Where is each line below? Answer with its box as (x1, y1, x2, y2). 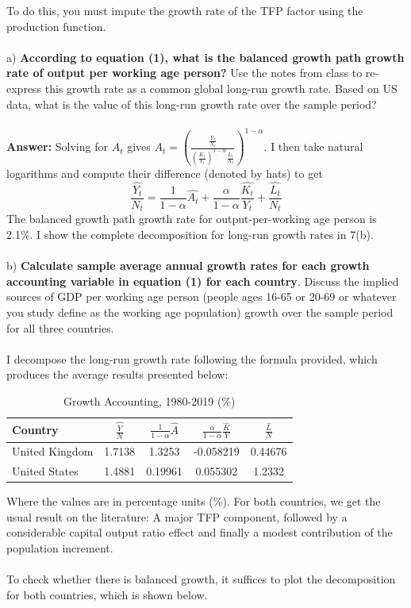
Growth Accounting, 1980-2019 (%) (63, 392, 236, 409)
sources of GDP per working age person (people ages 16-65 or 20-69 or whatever (6, 288, 397, 305)
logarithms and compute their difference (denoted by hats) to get (6, 165, 323, 182)
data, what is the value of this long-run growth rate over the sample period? (6, 95, 377, 112)
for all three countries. (6, 319, 114, 336)
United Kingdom (12, 443, 94, 460)
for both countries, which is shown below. (6, 586, 208, 602)
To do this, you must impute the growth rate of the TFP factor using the (6, 2, 363, 18)
